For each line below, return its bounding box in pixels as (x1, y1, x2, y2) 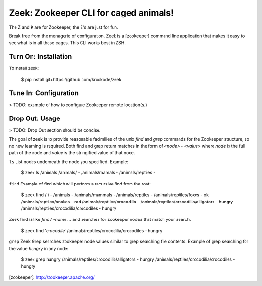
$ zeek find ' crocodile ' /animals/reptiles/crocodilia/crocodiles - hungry (21, 227, 163, 233)
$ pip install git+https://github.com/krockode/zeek (21, 76, 122, 82)
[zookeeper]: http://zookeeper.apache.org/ (9, 274, 95, 280)
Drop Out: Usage (9, 115, 61, 123)
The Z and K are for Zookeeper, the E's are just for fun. (9, 24, 118, 30)
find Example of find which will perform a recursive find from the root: (9, 181, 151, 186)
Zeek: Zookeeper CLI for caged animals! (9, 7, 174, 18)
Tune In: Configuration (9, 89, 79, 97)
